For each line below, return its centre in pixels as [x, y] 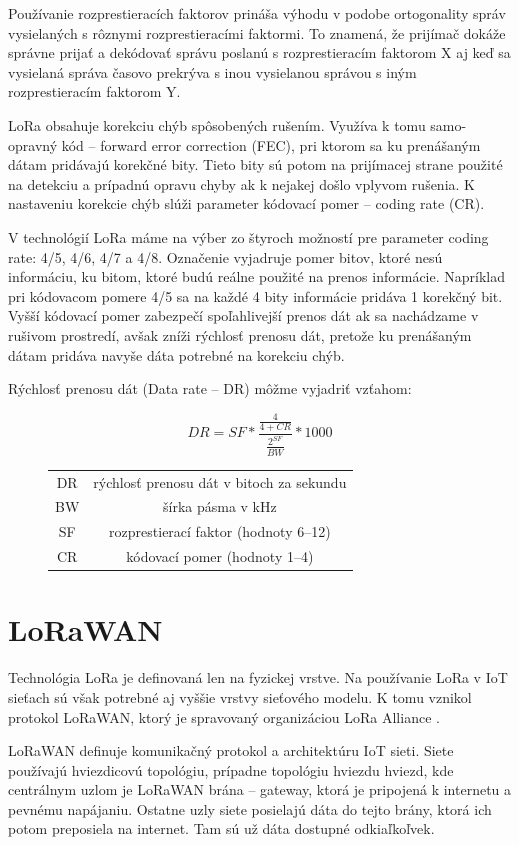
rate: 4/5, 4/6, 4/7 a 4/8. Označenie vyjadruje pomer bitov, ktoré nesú [225, 256]
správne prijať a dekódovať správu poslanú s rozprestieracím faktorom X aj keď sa [259, 52]
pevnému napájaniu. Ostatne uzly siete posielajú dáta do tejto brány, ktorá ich [250, 808]
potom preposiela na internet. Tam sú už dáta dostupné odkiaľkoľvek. [221, 828]
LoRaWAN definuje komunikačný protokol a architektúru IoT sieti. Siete [231, 750]
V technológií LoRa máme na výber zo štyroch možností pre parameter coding [248, 236]
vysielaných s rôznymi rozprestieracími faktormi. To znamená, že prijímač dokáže [257, 32]
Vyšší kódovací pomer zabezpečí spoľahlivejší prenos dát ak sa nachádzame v [243, 315]
